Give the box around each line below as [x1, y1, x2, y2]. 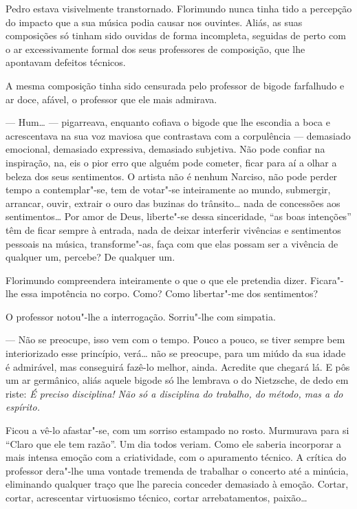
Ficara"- [310, 272, 344, 287]
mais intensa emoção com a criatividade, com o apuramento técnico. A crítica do [6, 450, 347, 464]
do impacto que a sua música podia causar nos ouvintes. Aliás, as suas [6, 14, 303, 29]
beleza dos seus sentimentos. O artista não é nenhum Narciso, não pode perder [6, 169, 338, 183]
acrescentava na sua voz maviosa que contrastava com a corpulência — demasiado [6, 128, 351, 142]
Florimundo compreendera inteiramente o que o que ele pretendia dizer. [6, 272, 307, 287]
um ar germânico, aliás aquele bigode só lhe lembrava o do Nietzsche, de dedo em [6, 373, 349, 387]
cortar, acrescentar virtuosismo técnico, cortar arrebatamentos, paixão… [6, 490, 307, 504]
